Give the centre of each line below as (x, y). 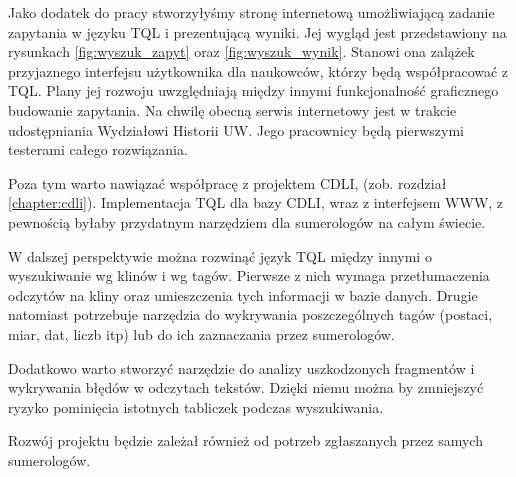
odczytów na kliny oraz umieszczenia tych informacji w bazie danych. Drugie (243, 294)
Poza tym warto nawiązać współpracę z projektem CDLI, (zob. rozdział (227, 182)
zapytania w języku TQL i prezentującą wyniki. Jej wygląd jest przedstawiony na (257, 31)
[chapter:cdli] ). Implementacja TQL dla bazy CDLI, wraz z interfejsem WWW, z (256, 202)
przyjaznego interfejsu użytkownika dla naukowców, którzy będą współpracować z (258, 70)
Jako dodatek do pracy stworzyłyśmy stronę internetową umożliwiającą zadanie (251, 12)
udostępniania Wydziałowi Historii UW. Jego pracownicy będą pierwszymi (236, 129)
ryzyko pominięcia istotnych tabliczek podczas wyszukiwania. (196, 406)
